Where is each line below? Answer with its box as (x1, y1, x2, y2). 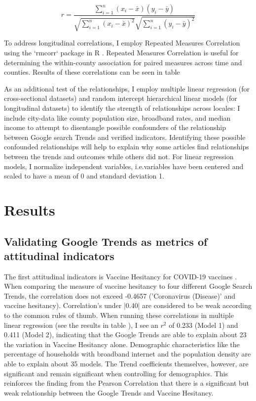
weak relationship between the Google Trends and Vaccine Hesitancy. (4, 387, 214, 398)
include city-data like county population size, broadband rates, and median (4, 112, 231, 123)
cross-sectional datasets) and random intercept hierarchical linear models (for (4, 93, 237, 103)
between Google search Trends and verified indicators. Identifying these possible (4, 132, 246, 142)
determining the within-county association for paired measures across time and (4, 57, 242, 67)
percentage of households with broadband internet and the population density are (4, 349, 251, 359)
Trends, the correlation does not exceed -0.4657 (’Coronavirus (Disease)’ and (4, 290, 235, 301)
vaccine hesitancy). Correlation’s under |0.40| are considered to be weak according (4, 300, 252, 311)
